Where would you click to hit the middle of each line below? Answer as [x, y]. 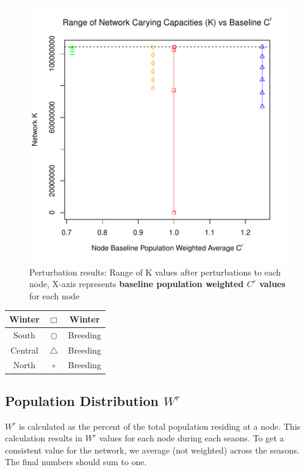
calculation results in [44, 438]
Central [24, 350]
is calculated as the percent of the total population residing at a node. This [160, 426]
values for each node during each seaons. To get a [192, 438]
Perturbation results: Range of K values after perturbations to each [155, 272]
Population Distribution [82, 400]
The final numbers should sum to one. [76, 462]
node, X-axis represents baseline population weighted [137, 284]
